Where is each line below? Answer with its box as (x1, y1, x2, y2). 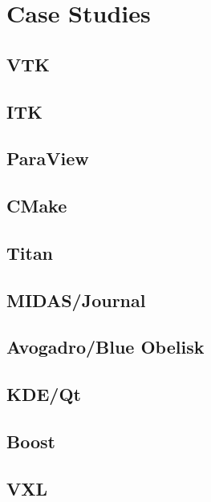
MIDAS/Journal (6, 287, 146, 312)
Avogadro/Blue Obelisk (6, 334, 205, 359)
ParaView (6, 146, 89, 171)
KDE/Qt (6, 382, 81, 407)
